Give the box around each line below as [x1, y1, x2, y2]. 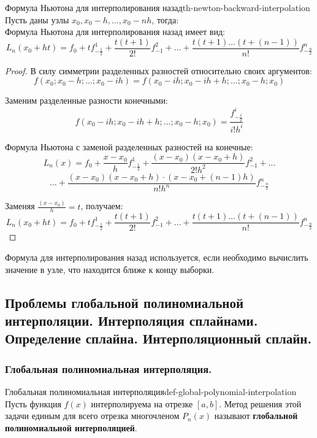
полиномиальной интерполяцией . [5, 421, 137, 434]
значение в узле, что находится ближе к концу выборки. [5, 263, 215, 275]
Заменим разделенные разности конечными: [5, 94, 168, 107]
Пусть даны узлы [5, 13, 69, 26]
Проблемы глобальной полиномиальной [5, 293, 243, 312]
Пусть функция [5, 397, 61, 410]
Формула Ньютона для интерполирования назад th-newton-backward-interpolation [5, 1, 310, 13]
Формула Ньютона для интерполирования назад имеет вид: [5, 25, 225, 38]
